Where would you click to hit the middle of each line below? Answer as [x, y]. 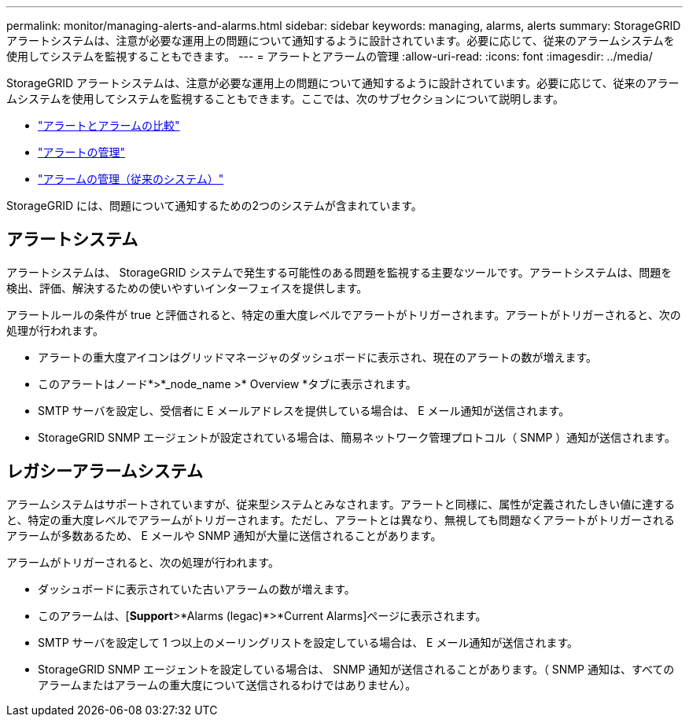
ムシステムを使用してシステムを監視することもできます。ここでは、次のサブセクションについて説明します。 [285, 99]
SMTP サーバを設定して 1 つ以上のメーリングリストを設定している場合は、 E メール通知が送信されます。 [308, 642]
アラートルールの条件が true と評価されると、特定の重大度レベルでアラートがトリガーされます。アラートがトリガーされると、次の [344, 314]
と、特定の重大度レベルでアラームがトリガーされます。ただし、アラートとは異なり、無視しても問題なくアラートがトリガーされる [341, 519]
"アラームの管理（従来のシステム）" [131, 179]
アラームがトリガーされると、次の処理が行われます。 [143, 562]
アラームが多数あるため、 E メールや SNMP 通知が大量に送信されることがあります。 [224, 535]
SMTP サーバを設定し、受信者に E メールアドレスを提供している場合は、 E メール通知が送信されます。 [304, 410]
